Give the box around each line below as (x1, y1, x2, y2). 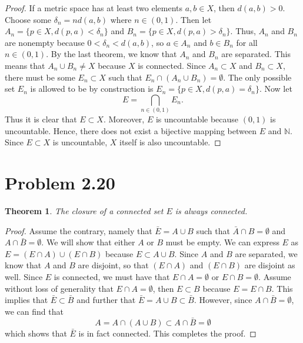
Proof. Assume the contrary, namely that (5, 224, 152, 237)
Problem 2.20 (5, 171, 115, 195)
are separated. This (221, 48, 291, 60)
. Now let (259, 82, 292, 95)
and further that (76, 294, 136, 306)
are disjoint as (244, 259, 295, 271)
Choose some (5, 13, 52, 25)
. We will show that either (41, 236, 135, 248)
